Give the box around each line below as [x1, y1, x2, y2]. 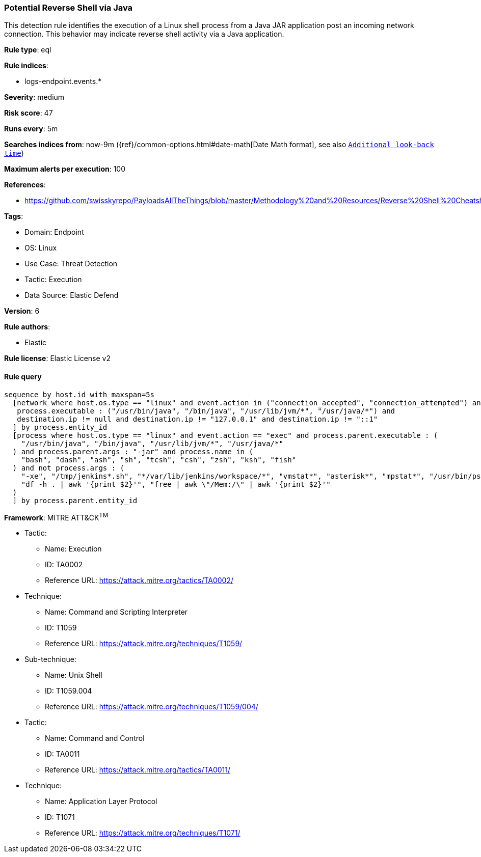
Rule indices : [4, 61, 48, 70]
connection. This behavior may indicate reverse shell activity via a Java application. [4, 30, 284, 39]
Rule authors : [4, 322, 50, 331]
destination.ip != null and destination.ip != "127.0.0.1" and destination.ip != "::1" [17, 414, 378, 423]
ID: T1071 [45, 813, 75, 822]
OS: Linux [24, 243, 57, 253]
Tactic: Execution [24, 275, 82, 284]
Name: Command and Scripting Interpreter [45, 607, 188, 617]
